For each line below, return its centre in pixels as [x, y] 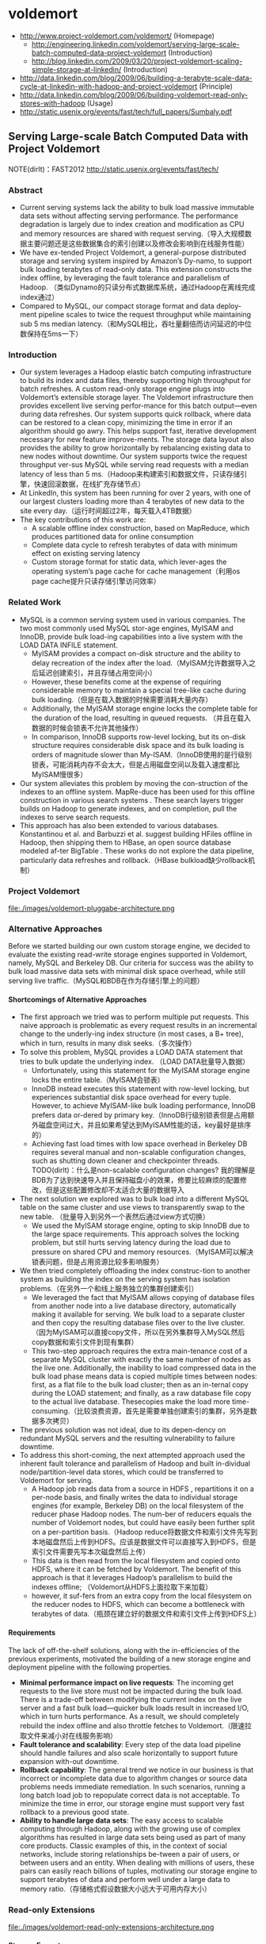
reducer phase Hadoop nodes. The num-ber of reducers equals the [141, 1514]
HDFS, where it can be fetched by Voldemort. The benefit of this [136, 1569]
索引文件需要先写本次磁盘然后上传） [91, 1552]
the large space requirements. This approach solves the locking [135, 1234]
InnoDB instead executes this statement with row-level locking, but [140, 1089]
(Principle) [216, 86]
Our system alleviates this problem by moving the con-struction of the [134, 783]
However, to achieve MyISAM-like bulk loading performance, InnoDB [143, 1106]
